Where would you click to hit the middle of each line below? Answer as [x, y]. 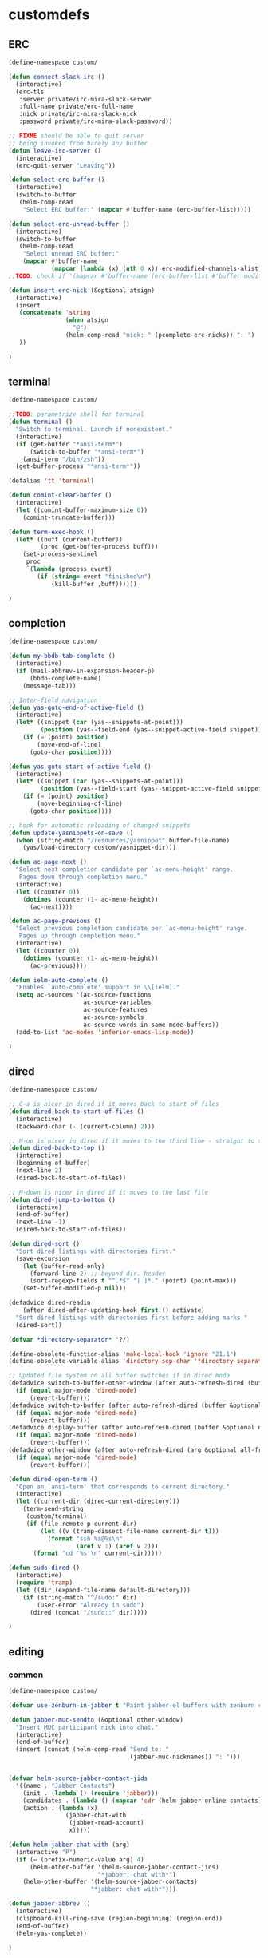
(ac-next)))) [51, 907]
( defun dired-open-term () [53, 1479]
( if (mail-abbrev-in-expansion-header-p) [85, 671]
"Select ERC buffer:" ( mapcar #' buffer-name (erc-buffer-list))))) [137, 209]
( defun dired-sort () [44, 1244]
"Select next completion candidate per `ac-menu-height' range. [124, 870]
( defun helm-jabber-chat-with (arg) [69, 1845]
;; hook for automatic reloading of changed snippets [100, 825]
